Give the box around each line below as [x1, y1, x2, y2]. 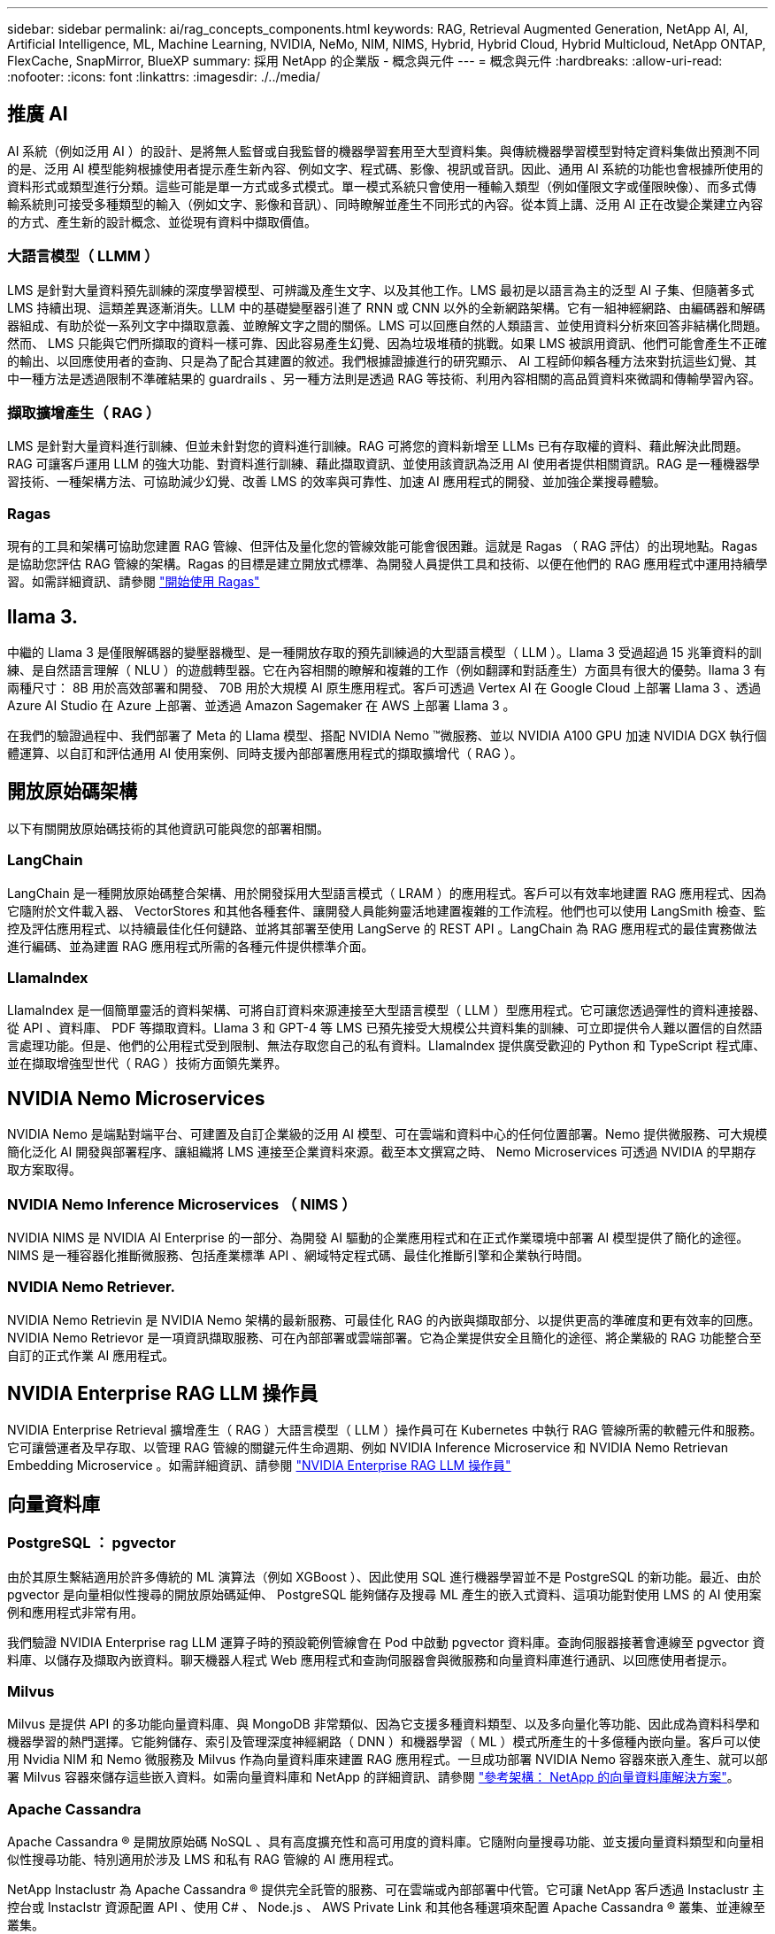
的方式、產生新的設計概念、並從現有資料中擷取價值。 [7, 213, 317, 229]
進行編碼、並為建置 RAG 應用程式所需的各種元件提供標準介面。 [7, 938, 374, 954]
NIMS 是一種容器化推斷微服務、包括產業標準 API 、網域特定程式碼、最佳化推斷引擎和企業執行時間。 [7, 1247, 590, 1263]
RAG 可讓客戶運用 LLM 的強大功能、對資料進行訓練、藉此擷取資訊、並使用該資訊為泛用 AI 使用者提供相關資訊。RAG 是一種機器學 [7, 456, 760, 472]
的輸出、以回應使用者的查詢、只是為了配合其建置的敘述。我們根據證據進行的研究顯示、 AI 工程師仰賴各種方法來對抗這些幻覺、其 [7, 352, 757, 368]
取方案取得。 [7, 1162, 81, 1178]
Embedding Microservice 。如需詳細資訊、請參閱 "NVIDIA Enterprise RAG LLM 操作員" [7, 1458, 511, 1474]
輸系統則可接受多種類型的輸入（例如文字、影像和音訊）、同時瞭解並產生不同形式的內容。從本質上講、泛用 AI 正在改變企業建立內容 [7, 196, 763, 212]
